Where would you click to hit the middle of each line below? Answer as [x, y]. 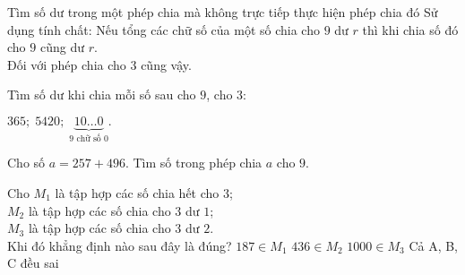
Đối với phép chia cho [67, 64]
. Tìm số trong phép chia [194, 163]
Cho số [26, 163]
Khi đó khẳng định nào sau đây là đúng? [120, 245]
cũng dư [62, 47]
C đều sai [33, 263]
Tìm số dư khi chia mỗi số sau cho [102, 95]
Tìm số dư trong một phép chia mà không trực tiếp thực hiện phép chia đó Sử [223, 12]
